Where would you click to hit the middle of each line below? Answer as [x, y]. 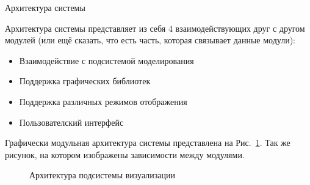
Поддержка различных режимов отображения [103, 101]
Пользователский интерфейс [71, 122]
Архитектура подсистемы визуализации [102, 175]
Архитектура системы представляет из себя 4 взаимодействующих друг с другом [155, 28]
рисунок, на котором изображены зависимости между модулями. [125, 154]
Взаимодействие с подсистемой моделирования [106, 60]
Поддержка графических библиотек [85, 81]
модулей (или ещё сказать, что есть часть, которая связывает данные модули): [150, 40]
